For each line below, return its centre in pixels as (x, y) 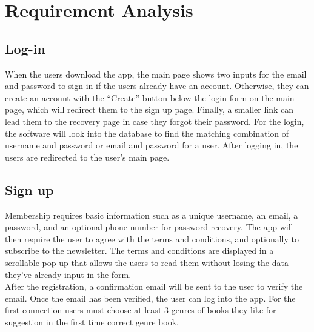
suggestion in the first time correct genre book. (92, 321)
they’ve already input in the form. (68, 274)
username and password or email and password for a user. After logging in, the (152, 145)
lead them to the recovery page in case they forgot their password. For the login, (155, 121)
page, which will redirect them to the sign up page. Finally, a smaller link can (149, 109)
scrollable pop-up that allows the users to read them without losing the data (147, 262)
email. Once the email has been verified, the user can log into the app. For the (150, 298)
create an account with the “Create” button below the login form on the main (150, 97)
